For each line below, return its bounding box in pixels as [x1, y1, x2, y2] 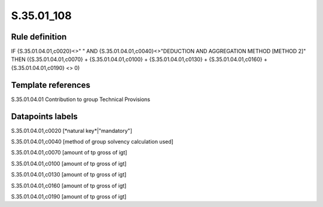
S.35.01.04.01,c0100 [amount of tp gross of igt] [11, 160, 127, 167]
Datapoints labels [11, 111, 78, 121]
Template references [11, 80, 91, 90]
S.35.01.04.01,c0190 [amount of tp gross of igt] [11, 193, 127, 200]
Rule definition [11, 32, 67, 42]
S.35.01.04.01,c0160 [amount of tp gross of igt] [11, 182, 127, 189]
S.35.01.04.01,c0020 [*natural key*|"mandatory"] [11, 127, 133, 134]
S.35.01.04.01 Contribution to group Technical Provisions [11, 96, 151, 103]
